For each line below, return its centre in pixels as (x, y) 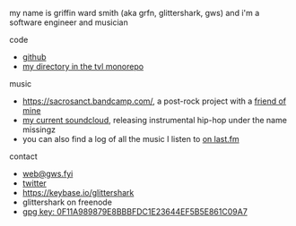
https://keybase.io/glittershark (78, 193)
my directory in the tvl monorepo (83, 67)
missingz (39, 130)
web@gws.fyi (48, 174)
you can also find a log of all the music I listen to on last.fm (131, 139)
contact (23, 156)
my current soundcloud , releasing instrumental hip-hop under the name (154, 120)
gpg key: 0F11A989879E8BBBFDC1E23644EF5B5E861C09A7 (135, 212)
